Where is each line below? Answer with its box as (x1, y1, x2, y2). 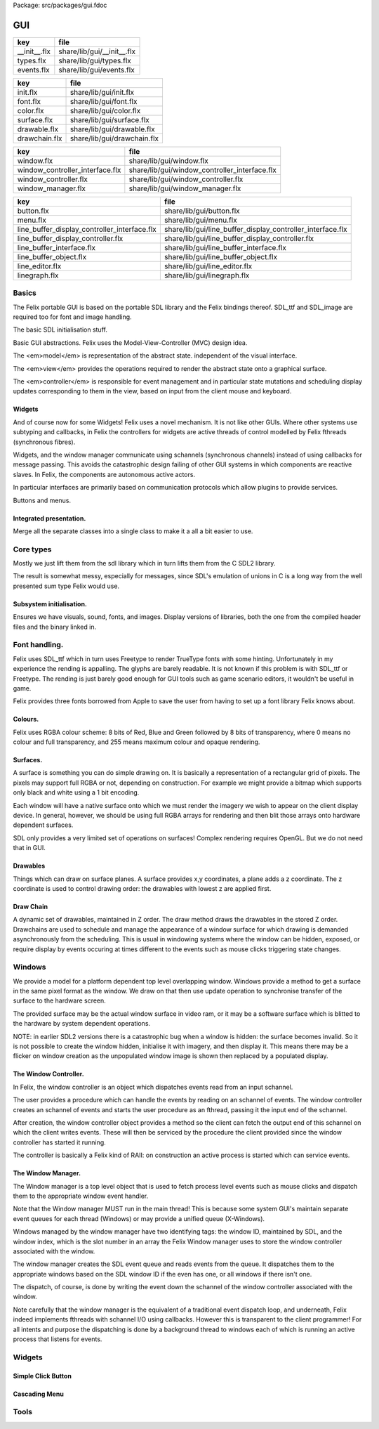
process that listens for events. (13, 1335, 102, 1343)
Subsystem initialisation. (13, 599, 88, 608)
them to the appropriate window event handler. (13, 1192, 149, 1200)
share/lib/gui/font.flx (69, 96, 138, 106)
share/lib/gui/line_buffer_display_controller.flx (164, 233, 314, 243)
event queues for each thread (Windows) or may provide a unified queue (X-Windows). (13, 1214, 265, 1222)
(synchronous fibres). (13, 438, 76, 446)
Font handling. (13, 640, 64, 650)
